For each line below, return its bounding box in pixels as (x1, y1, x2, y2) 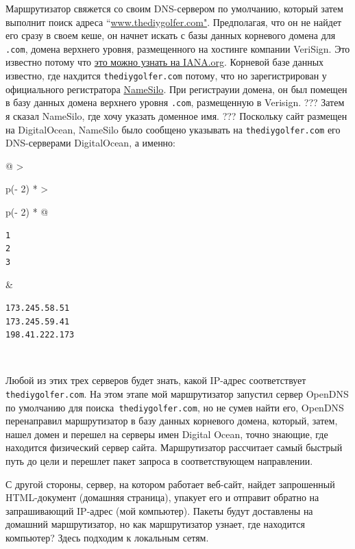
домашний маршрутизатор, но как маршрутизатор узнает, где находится (5, 517, 305, 531)
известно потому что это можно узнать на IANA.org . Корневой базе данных (5, 55, 324, 69)
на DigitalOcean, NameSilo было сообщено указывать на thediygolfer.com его (5, 122, 341, 136)
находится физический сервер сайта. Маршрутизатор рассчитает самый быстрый (5, 440, 343, 455)
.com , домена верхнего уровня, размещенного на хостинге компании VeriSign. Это (5, 41, 350, 55)
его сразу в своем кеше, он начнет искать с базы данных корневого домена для (5, 28, 336, 42)
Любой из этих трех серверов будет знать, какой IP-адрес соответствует (5, 373, 306, 387)
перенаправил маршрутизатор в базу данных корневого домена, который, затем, (5, 413, 338, 428)
